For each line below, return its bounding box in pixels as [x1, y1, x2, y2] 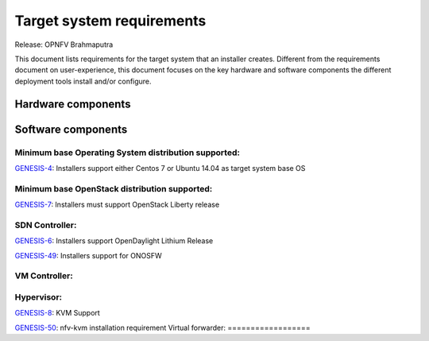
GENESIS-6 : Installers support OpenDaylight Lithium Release [14, 236, 214, 246]
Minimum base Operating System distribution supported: [14, 147, 240, 158]
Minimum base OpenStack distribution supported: [14, 183, 213, 194]
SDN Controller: [14, 219, 77, 231]
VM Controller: [14, 270, 73, 281]
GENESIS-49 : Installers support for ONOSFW [14, 250, 162, 260]
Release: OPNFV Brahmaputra [14, 40, 114, 49]
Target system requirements [14, 12, 207, 29]
